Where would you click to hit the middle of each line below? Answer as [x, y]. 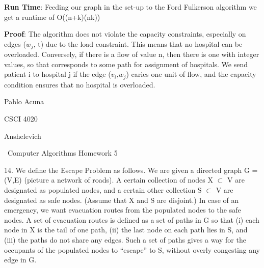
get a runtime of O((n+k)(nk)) [52, 17]
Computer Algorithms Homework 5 [62, 153]
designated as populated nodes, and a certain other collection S [103, 190]
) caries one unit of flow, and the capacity [191, 74]
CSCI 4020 [21, 119]
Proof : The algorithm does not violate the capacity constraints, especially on [125, 34]
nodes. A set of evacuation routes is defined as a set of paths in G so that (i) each [132, 219]
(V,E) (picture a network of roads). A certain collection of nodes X [109, 180]
